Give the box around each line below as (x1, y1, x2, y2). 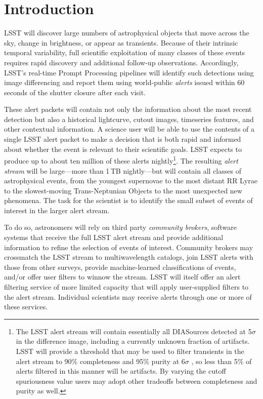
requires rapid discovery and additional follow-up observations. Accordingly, (4, 57, 239, 67)
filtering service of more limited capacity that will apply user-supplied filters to (4, 282, 249, 292)
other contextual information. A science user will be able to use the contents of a (4, 124, 255, 134)
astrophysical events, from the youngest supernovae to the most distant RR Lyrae (4, 175, 257, 186)
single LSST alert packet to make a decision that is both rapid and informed (4, 134, 241, 144)
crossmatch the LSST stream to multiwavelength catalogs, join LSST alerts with (4, 252, 253, 262)
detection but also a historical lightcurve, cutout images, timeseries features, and (4, 113, 254, 124)
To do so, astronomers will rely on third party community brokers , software (4, 222, 237, 232)
